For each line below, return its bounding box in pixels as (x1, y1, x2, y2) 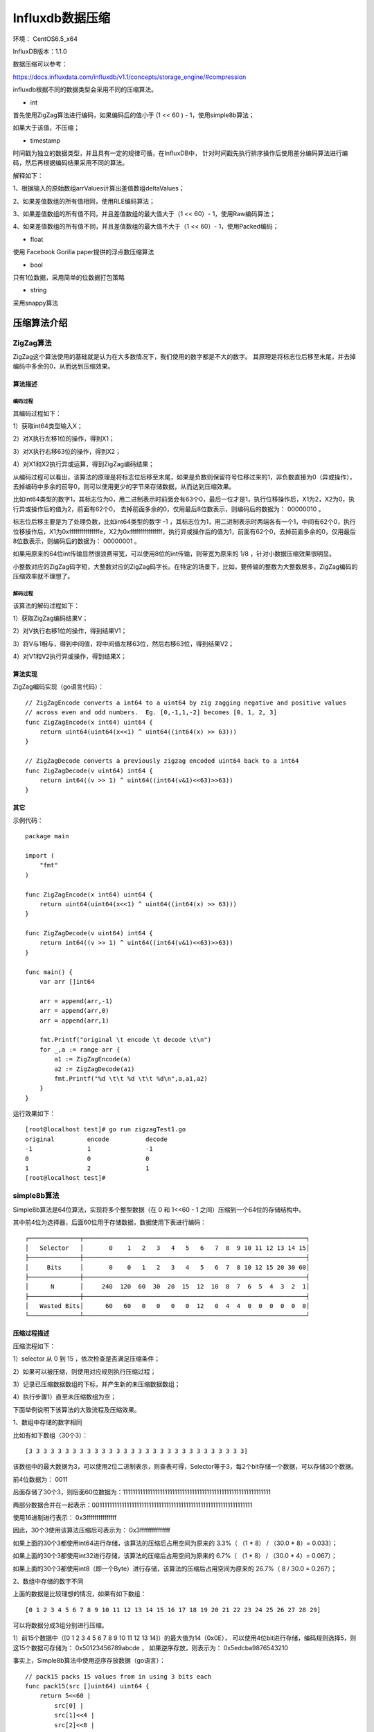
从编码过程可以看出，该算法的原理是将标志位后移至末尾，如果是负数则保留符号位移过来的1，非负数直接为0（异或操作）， (12, 472, 356, 481)
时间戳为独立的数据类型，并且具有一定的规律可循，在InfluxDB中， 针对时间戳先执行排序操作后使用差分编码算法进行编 (12, 149, 348, 157)
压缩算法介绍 (12, 317, 68, 328)
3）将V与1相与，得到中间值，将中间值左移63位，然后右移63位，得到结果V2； (12, 639, 235, 648)
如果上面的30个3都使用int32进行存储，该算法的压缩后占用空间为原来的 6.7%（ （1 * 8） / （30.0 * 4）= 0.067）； (12, 1552, 337, 1560)
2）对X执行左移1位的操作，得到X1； (12, 434, 116, 443)
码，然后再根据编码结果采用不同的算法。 (12, 159, 128, 167)
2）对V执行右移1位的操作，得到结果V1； (12, 627, 127, 635)
